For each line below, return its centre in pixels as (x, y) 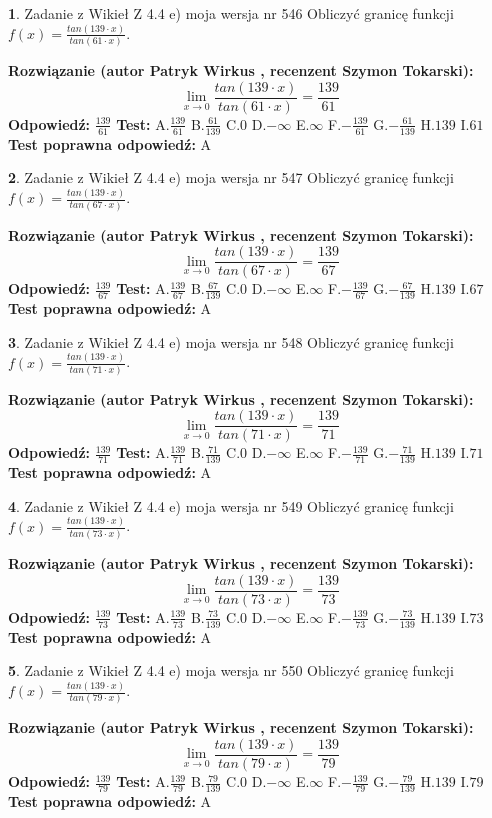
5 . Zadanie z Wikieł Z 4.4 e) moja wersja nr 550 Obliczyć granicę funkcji (231, 670)
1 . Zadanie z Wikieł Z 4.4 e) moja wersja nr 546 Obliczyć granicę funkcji (231, 13)
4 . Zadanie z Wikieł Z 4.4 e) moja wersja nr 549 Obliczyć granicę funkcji (231, 505)
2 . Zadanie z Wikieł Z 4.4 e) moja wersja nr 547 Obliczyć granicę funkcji (231, 177)
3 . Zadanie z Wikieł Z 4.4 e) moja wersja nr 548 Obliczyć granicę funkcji (231, 341)
